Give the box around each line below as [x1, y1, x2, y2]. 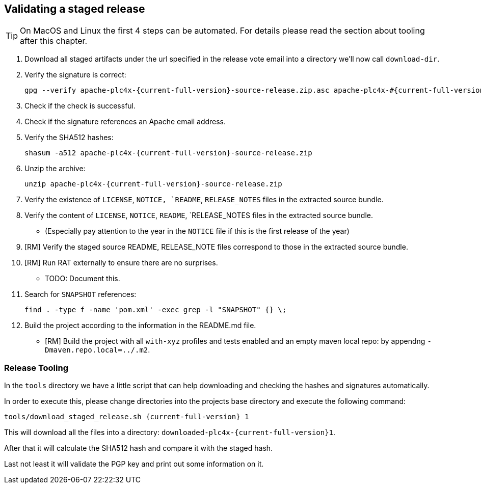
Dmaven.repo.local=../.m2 [45, 346, 148, 355]
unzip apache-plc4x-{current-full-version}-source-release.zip [24, 180, 282, 188]
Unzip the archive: [24, 164, 86, 173]
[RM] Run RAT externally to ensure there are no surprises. [24, 258, 218, 267]
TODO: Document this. [45, 274, 120, 283]
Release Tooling [4, 362, 69, 373]
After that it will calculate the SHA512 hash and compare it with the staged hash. [4, 444, 273, 453]
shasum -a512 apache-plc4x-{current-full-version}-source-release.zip [24, 149, 312, 157]
